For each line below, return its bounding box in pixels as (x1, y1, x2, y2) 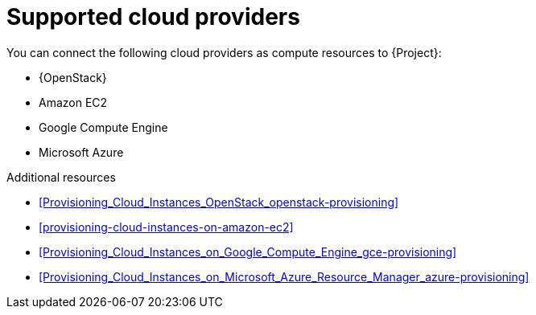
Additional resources (6, 170, 116, 184)
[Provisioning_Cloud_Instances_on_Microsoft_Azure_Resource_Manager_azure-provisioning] (39, 269, 530, 284)
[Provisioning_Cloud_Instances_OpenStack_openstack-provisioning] (39, 194, 399, 209)
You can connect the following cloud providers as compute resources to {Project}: (6, 45, 442, 59)
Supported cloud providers (6, 3, 300, 31)
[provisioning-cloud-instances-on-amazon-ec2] (39, 219, 294, 234)
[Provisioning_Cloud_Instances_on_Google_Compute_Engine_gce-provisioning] (39, 244, 457, 259)
